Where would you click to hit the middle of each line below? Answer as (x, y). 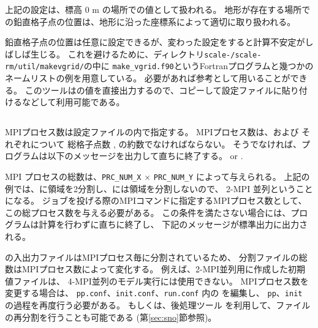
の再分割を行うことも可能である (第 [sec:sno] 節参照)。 (111, 317)
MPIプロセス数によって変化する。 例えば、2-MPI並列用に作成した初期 (164, 269)
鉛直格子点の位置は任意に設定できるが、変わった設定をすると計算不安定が (155, 42)
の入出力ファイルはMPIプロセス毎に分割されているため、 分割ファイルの (152, 257)
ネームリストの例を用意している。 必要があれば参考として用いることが (148, 78)
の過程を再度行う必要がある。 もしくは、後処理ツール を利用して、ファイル (158, 305)
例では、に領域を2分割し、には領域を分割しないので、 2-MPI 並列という (150, 188)
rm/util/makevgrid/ (44, 67)
